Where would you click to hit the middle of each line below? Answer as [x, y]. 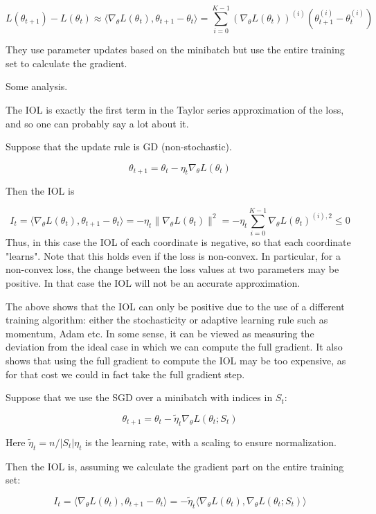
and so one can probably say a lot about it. [97, 123]
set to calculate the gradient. [66, 63]
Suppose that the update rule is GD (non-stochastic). [119, 147]
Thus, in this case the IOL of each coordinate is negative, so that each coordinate [178, 242]
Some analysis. [37, 86]
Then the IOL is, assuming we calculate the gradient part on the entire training [175, 466]
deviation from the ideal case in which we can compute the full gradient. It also [174, 347]
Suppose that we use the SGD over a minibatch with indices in [139, 397]
